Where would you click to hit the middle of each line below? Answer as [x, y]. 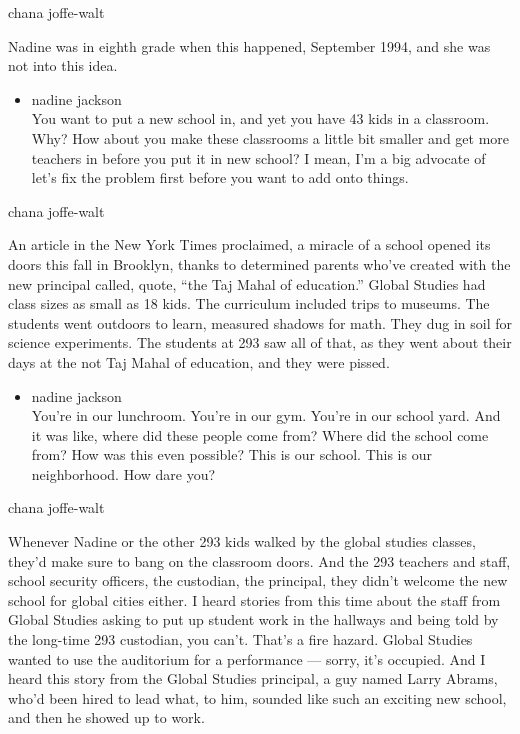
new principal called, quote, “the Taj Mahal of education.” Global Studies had [247, 283]
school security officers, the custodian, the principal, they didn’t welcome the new [258, 580]
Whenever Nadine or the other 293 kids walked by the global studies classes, [242, 541]
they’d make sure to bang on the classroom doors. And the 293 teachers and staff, [259, 560]
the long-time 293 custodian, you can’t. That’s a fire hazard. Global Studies [240, 639]
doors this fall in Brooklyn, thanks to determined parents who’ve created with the [259, 263]
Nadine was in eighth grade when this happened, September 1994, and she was [249, 45]
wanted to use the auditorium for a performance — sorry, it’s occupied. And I [247, 658]
